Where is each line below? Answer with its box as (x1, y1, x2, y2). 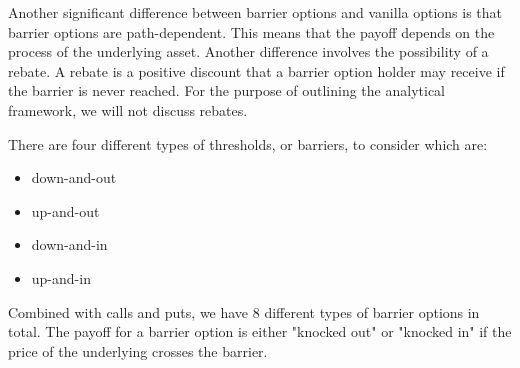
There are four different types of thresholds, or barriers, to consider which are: (8, 133, 488, 154)
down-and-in (31, 234, 108, 255)
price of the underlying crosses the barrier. (8, 340, 268, 361)
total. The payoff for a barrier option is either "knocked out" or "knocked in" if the (8, 321, 512, 342)
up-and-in (31, 267, 91, 288)
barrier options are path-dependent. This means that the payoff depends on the (8, 21, 495, 42)
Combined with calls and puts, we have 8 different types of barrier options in (8, 301, 480, 322)
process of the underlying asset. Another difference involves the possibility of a (8, 41, 489, 62)
